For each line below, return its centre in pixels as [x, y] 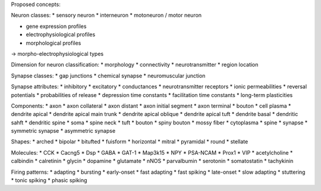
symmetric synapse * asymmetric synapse [63, 131]
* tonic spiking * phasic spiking [49, 180]
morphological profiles [53, 43]
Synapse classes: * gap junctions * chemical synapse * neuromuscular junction [108, 76]
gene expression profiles [56, 26]
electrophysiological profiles [61, 35]
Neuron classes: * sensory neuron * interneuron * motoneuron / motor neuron [106, 15]
